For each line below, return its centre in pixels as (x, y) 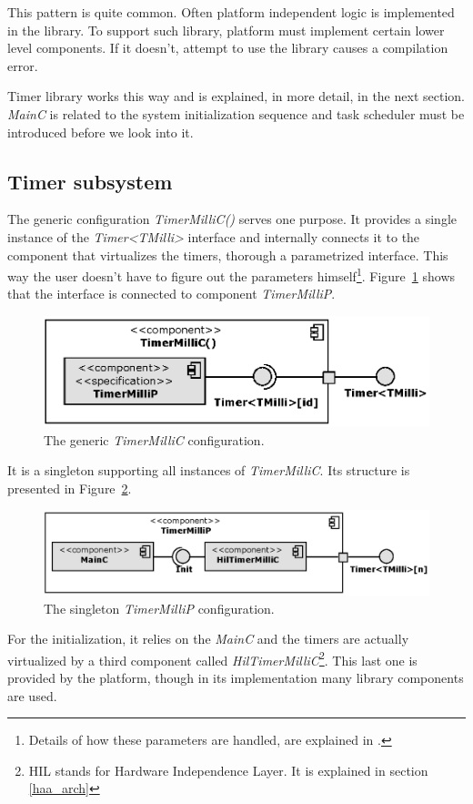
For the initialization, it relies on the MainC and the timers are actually (208, 639)
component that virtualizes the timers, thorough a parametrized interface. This (228, 254)
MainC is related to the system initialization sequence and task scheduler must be (236, 113)
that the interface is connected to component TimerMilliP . (171, 294)
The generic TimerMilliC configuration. (154, 439)
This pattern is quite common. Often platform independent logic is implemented (231, 12)
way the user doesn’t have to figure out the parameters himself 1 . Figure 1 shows (231, 275)
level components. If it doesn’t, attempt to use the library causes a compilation (228, 48)
